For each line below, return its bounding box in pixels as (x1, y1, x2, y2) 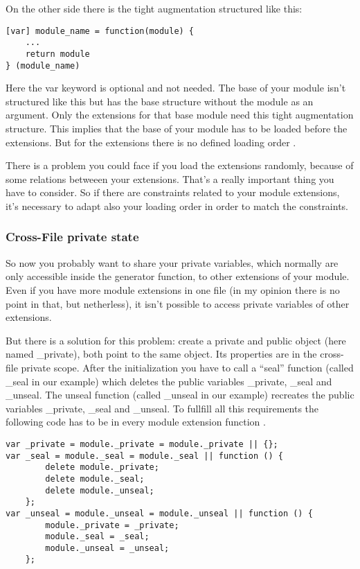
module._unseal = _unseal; (45, 543, 170, 553)
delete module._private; (45, 462, 159, 473)
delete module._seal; (45, 473, 145, 484)
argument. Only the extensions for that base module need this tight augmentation (6, 107, 354, 122)
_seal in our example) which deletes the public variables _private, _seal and (6, 374, 332, 388)
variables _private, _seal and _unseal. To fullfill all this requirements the (6, 401, 319, 415)
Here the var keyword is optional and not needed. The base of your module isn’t (6, 80, 346, 95)
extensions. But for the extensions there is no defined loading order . (6, 134, 296, 149)
